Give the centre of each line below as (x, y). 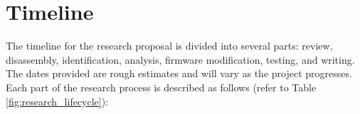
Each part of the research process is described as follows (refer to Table (161, 87)
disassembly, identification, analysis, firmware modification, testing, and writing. (180, 59)
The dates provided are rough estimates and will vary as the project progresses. (179, 73)
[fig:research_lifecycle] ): (57, 101)
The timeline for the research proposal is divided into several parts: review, (169, 46)
